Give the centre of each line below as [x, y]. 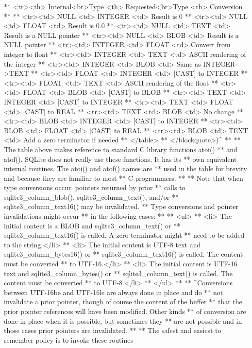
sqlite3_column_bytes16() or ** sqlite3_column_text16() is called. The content [124, 254]
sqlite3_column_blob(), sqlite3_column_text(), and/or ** [91, 197]
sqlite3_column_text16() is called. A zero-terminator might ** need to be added [124, 235]
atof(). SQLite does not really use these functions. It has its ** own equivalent [120, 159]
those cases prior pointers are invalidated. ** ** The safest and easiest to [113, 330]
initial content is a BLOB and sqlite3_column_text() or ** [92, 225]
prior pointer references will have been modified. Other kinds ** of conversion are [125, 311]
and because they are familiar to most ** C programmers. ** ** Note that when [124, 178]
